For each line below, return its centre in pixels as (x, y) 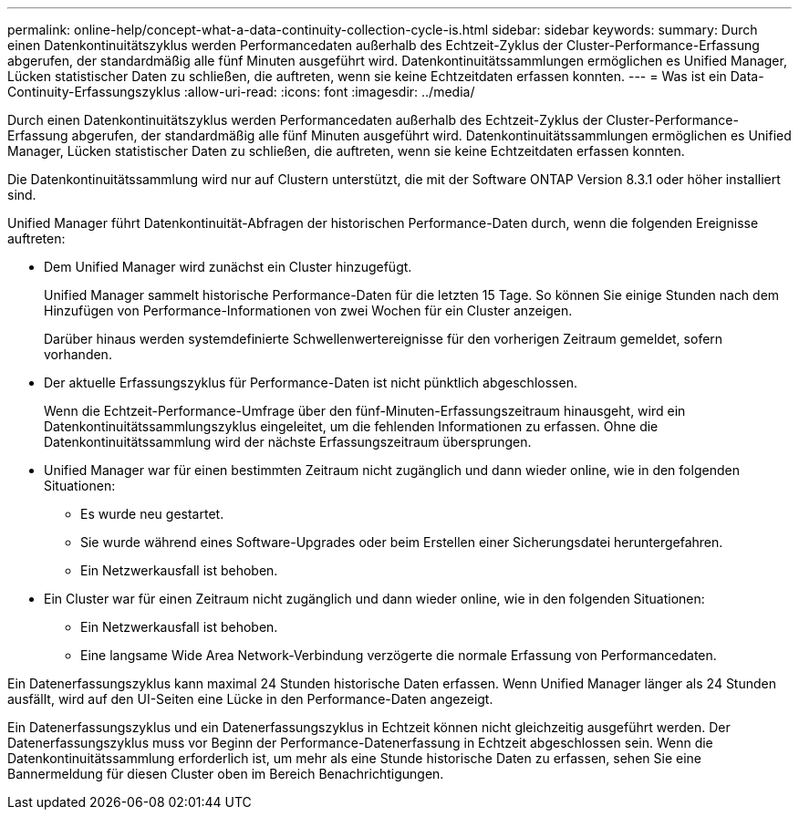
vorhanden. (78, 354)
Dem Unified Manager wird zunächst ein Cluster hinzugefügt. (228, 267)
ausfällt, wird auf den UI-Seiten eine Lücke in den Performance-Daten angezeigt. (250, 699)
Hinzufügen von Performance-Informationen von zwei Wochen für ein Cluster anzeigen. (308, 310)
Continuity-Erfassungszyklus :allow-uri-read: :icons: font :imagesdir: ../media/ (241, 92)
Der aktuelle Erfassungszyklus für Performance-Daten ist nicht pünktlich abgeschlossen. (311, 383)
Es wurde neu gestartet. (152, 514)
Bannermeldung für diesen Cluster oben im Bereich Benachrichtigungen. (226, 774)
